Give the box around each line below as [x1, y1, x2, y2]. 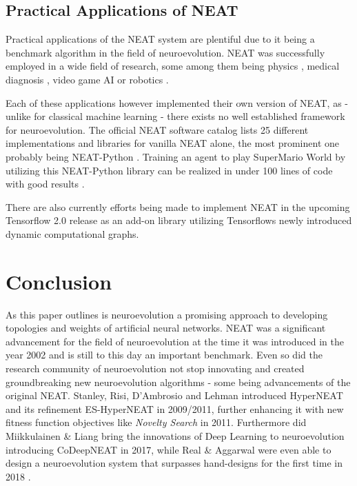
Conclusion [6, 267, 112, 295]
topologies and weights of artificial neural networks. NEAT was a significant [6, 321, 326, 335]
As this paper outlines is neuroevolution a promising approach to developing [6, 307, 328, 321]
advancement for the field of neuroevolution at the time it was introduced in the [6, 334, 344, 348]
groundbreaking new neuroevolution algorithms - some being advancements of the [6, 374, 351, 389]
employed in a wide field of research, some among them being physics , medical [6, 59, 340, 73]
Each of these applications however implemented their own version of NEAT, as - [6, 95, 348, 110]
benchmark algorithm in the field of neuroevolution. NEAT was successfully [6, 45, 325, 59]
